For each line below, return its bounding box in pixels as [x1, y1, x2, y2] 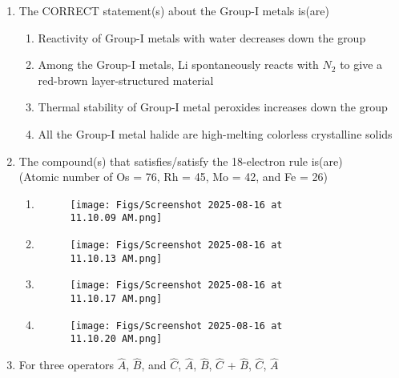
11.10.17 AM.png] [70, 293, 163, 305]
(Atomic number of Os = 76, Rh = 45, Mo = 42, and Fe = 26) [18, 168, 328, 185]
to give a [340, 56, 383, 73]
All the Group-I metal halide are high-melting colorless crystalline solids [38, 125, 393, 142]
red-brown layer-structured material [38, 71, 214, 88]
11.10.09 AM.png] [70, 212, 163, 224]
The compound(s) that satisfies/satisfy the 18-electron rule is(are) [18, 152, 343, 169]
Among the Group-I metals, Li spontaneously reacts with [38, 56, 319, 73]
